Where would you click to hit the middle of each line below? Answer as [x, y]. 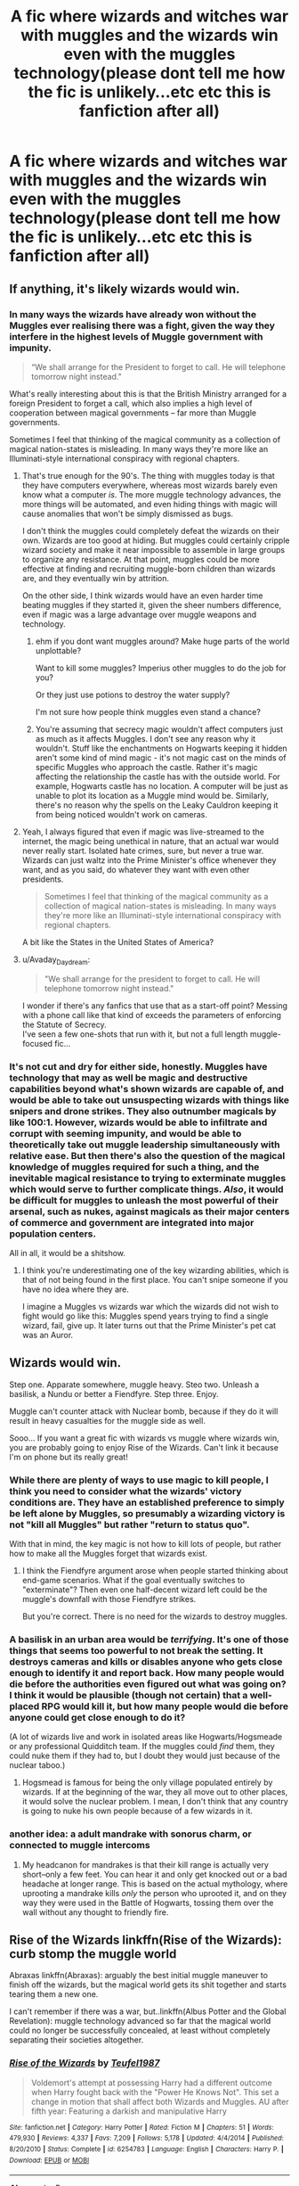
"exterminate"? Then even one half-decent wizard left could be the [145, 1590]
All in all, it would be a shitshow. [68, 1253]
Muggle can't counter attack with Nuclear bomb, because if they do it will [144, 1411]
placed [24, 1706]
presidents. [43, 879]
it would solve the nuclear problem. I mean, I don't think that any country [155, 1802]
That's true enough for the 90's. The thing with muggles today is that [149, 475]
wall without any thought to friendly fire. [95, 1912]
